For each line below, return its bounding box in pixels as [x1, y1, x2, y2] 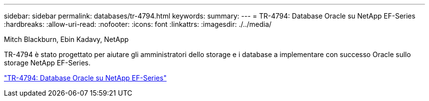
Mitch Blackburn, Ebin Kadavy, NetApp [4, 35, 129, 43]
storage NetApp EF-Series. [4, 59, 91, 67]
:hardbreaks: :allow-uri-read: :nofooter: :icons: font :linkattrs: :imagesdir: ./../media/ [4, 20, 272, 28]
